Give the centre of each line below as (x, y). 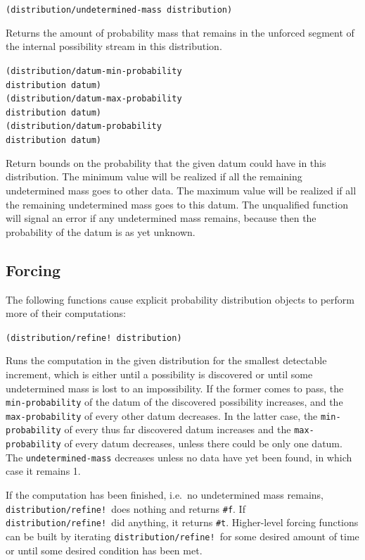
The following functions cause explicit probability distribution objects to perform (180, 299)
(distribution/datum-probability (84, 126)
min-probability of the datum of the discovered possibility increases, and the (174, 402)
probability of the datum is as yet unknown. (101, 231)
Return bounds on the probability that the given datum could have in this (166, 162)
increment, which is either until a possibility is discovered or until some (159, 374)
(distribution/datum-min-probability (94, 71)
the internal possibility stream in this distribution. (114, 46)
